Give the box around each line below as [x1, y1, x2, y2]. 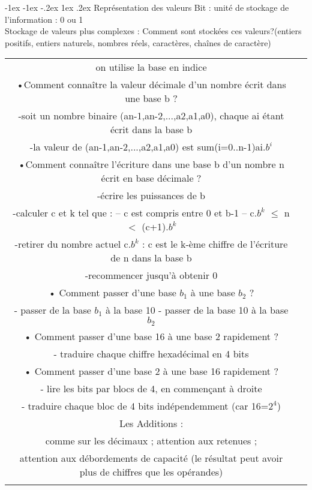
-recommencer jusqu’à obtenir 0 [85, 268, 218, 282]
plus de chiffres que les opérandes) [79, 465, 223, 479]
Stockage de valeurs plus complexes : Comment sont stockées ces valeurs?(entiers [5, 25, 302, 37]
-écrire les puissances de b [97, 188, 205, 203]
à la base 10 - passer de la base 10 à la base [105, 303, 289, 317]
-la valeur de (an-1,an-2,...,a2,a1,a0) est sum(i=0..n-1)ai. [29, 140, 266, 154]
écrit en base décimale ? [101, 171, 202, 185]
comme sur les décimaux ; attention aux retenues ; [45, 434, 257, 448]
